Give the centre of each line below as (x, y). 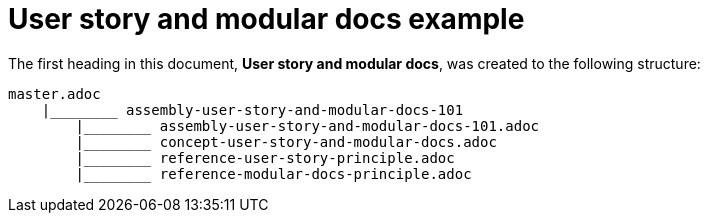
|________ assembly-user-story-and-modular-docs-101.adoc (307, 125)
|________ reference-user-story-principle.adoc (265, 157)
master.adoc (54, 93)
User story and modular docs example (266, 19)
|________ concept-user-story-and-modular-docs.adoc (286, 141)
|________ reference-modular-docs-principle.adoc (273, 173)
